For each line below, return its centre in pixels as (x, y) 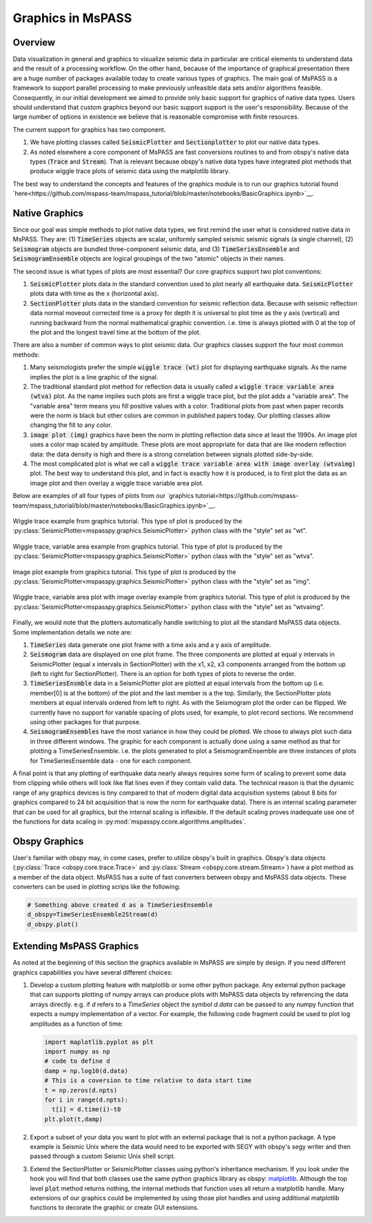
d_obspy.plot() (53, 924)
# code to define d (77, 1061)
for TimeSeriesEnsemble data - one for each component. (111, 760)
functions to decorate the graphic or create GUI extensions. (114, 1208)
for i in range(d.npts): (86, 1100)
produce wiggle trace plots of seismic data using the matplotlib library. (130, 171)
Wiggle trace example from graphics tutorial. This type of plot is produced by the (127, 521)
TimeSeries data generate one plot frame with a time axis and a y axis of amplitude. (151, 644)
